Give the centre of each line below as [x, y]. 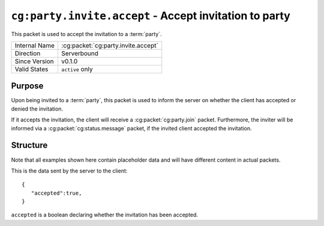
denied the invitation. [37, 109]
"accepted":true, [56, 193]
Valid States [31, 69]
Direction [28, 53]
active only [77, 69]
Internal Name [35, 45]
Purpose [27, 86]
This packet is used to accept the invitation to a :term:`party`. [86, 34]
